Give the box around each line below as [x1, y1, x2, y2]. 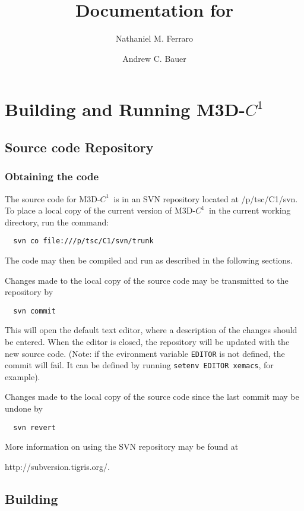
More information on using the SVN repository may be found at [5, 440, 239, 453]
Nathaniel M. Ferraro [115, 32, 194, 45]
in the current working [208, 204, 291, 217]
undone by [5, 402, 43, 415]
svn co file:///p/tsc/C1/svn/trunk [13, 237, 154, 246]
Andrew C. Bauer [122, 52, 186, 64]
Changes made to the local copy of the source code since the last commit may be [5, 390, 299, 403]
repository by [5, 286, 53, 298]
